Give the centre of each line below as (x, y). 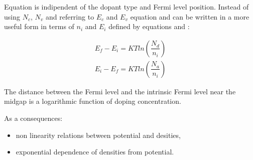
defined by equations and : (149, 26)
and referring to (70, 16)
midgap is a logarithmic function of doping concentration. (93, 101)
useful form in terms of (39, 26)
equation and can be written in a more (190, 16)
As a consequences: (33, 118)
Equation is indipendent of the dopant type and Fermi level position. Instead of (126, 7)
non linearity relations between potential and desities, (98, 135)
